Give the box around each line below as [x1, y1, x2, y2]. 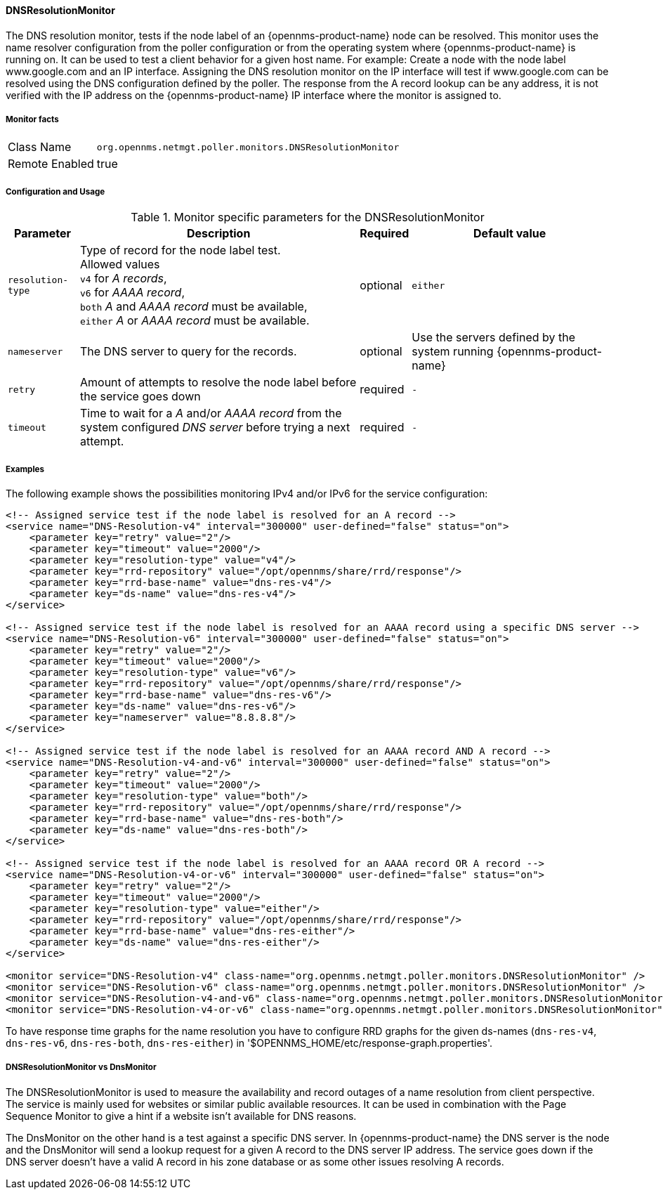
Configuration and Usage [6, 186, 105, 197]
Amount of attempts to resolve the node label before [79, 375, 357, 390]
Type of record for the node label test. [79, 243, 281, 258]
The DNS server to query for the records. [79, 344, 297, 359]
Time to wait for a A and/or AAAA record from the [79, 406, 342, 421]
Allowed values [79, 257, 160, 272]
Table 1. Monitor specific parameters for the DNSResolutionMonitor [131, 210, 485, 225]
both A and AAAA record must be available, [79, 299, 308, 314]
